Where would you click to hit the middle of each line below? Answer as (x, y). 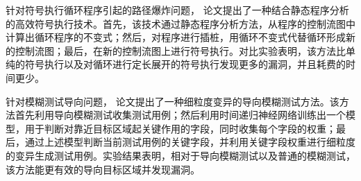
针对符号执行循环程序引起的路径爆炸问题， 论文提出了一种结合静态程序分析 (177, 10)
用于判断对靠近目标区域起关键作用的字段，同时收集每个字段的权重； (180, 128)
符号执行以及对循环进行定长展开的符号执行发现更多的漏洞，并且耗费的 (185, 64)
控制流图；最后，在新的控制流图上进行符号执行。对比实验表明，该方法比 (180, 50)
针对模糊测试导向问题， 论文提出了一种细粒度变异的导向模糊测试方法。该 (173, 101)
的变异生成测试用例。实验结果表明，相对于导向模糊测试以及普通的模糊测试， (180, 155)
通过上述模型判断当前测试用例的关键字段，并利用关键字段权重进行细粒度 (190, 142)
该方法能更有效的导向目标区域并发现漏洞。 (103, 169)
